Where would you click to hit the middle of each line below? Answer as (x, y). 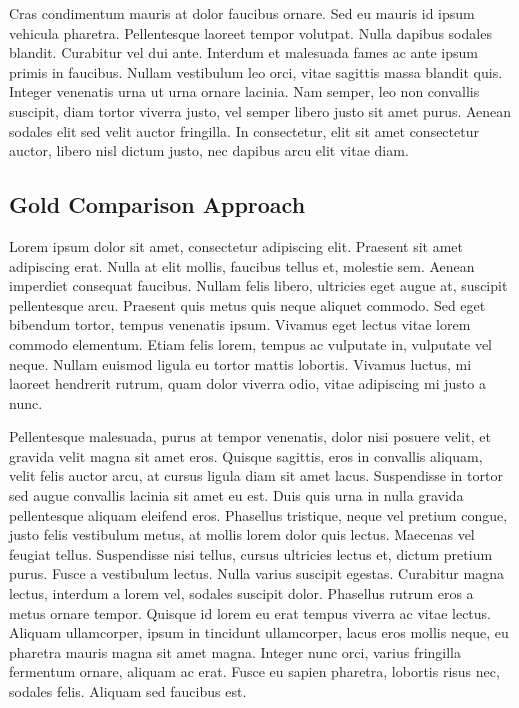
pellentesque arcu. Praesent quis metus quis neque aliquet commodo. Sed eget (247, 304)
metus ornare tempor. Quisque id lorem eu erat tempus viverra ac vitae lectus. (250, 612)
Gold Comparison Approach (157, 204)
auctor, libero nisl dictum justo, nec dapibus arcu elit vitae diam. (209, 150)
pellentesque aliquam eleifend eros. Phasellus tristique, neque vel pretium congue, (258, 514)
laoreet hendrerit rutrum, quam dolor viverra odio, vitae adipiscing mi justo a (247, 383)
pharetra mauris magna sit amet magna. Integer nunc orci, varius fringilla (235, 651)
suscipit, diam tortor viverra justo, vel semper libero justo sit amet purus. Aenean (260, 110)
